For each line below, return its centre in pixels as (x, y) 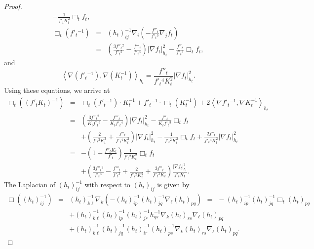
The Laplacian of (30, 185)
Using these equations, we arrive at (57, 90)
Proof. (13, 6)
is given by (173, 185)
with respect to (107, 185)
